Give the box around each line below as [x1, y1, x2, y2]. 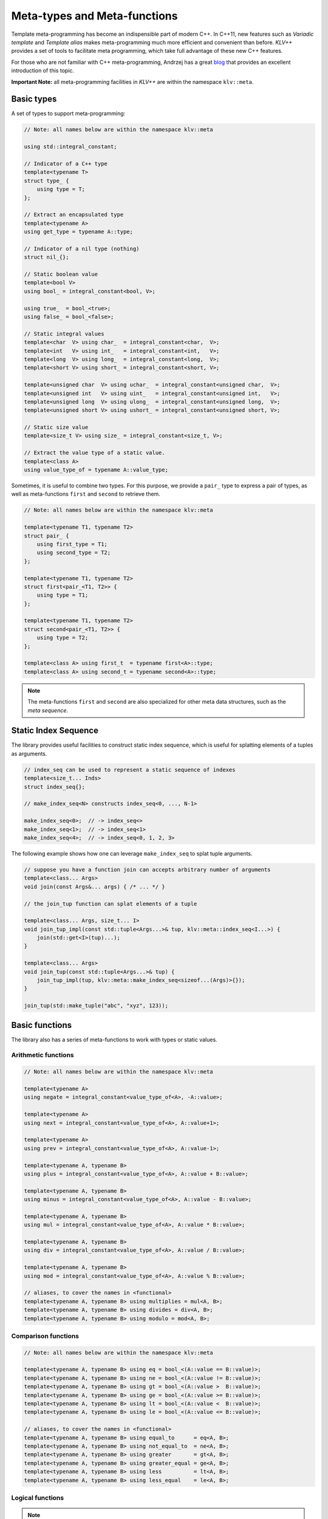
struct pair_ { [24, 532, 69, 539]
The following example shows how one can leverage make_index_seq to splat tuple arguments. [11, 849, 253, 857]
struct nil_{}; [24, 254, 69, 261]
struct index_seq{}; [24, 783, 85, 790]
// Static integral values [24, 330, 104, 337]
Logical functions [11, 1493, 64, 1502]
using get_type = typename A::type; [24, 228, 134, 235]
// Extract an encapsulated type [24, 211, 124, 218]
